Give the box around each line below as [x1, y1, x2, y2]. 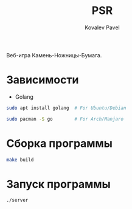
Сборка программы [6, 136, 113, 150]
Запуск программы [6, 177, 111, 191]
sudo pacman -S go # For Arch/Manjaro [6, 116, 123, 122]
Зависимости [6, 73, 79, 87]
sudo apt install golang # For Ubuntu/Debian [6, 105, 127, 111]
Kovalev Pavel [85, 24, 120, 31]
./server [6, 197, 29, 204]
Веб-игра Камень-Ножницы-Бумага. [6, 51, 102, 58]
